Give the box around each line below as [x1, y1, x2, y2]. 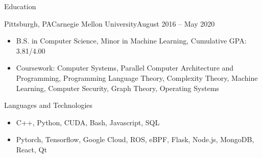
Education [4, 1, 36, 11]
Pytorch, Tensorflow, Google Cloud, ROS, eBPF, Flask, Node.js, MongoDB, [16, 134, 254, 145]
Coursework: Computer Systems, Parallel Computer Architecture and [16, 62, 234, 73]
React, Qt [16, 144, 47, 154]
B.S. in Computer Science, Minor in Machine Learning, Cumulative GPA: [16, 35, 247, 46]
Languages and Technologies [4, 100, 93, 110]
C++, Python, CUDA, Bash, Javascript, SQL [16, 117, 160, 127]
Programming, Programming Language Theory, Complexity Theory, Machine [16, 72, 258, 83]
